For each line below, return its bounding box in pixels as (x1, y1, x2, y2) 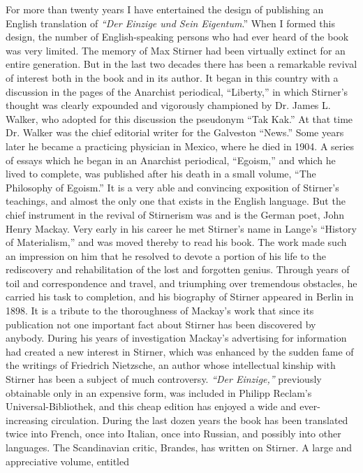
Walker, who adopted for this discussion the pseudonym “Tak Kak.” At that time (6, 111, 353, 126)
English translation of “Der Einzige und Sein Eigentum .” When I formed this (6, 15, 335, 30)
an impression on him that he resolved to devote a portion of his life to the (6, 248, 326, 263)
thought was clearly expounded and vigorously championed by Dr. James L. (6, 98, 331, 112)
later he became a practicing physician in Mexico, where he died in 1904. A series (6, 138, 354, 153)
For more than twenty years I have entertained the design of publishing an (6, 2, 324, 16)
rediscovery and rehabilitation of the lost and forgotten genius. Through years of (6, 262, 350, 277)
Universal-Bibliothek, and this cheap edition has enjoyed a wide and (6, 399, 297, 414)
